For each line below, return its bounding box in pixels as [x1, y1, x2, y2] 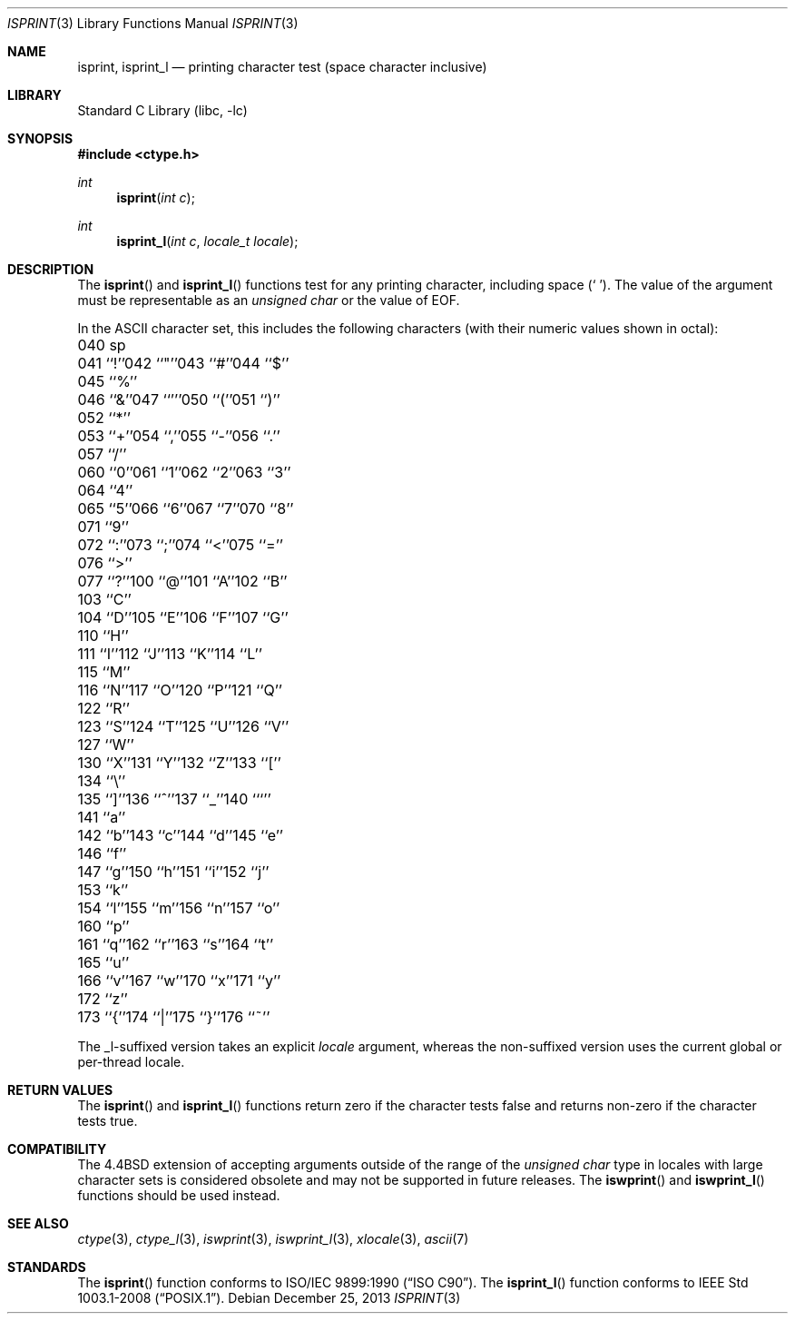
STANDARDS [7, 1259, 86, 1275]
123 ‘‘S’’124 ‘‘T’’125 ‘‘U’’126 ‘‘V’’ [77, 717, 290, 735]
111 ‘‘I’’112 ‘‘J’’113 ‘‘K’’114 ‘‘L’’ [77, 645, 262, 663]
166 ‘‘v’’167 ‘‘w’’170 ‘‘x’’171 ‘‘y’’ [77, 971, 281, 990]
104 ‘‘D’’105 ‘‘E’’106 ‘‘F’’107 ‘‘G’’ [77, 608, 289, 626]
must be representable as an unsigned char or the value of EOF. [77, 292, 460, 308]
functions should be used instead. [77, 1188, 280, 1203]
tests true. [77, 1113, 138, 1129]
